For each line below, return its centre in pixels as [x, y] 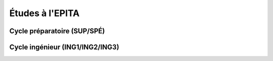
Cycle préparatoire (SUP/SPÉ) [57, 31]
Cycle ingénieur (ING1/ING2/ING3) [64, 47]
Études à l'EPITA [44, 13]
